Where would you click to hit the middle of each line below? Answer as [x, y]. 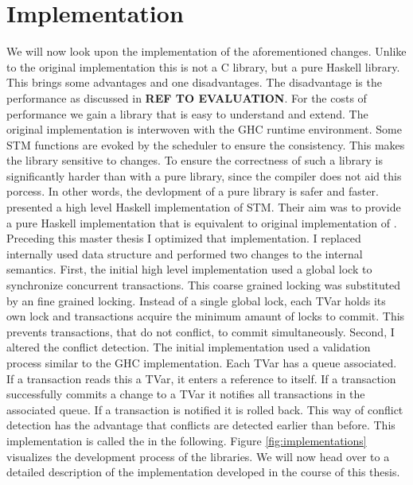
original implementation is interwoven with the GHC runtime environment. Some [204, 129]
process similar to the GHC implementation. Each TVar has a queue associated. [202, 363]
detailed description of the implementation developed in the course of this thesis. [203, 472]
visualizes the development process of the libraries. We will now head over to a [198, 456]
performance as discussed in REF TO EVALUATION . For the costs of [187, 97]
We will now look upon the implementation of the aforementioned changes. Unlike [206, 51]
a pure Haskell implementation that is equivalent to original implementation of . [202, 222]
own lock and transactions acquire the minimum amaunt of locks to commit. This [206, 316]
